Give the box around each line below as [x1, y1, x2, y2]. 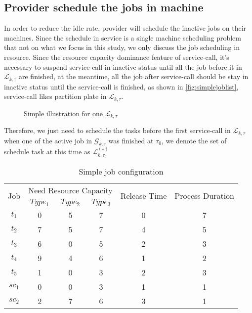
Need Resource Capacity [28, 184, 113, 196]
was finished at [108, 135, 154, 145]
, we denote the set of [161, 135, 227, 145]
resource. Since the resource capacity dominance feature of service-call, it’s [4, 51, 229, 62]
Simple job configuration [79, 166, 164, 178]
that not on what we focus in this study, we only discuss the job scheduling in [4, 42, 240, 52]
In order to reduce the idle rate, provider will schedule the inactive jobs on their [4, 23, 247, 33]
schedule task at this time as [4, 146, 90, 157]
